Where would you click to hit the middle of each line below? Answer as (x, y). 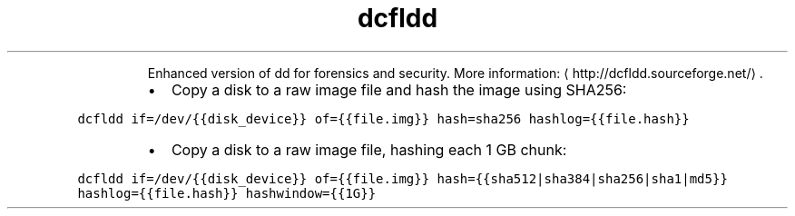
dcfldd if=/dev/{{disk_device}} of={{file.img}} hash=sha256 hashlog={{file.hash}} (383, 118)
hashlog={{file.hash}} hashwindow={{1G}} (227, 193)
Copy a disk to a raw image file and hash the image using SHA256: (399, 89)
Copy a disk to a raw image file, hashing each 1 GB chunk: (369, 149)
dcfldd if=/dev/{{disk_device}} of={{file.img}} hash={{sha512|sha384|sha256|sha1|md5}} (402, 178)
